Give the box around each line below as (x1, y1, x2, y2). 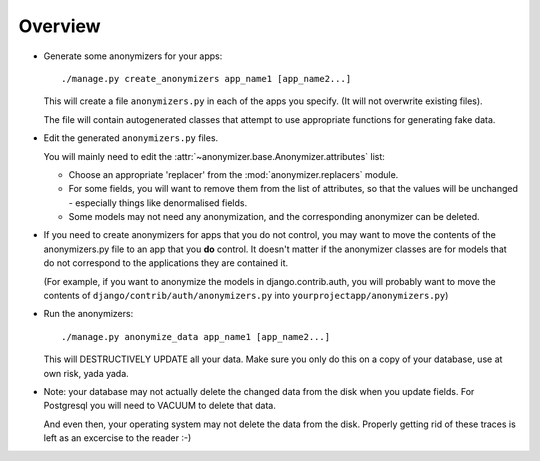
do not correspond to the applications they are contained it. (43, 257, 289, 269)
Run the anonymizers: (43, 308, 134, 320)
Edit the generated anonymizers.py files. (43, 132, 219, 144)
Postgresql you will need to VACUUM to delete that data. (43, 400, 277, 412)
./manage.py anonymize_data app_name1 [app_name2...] (61, 331, 330, 342)
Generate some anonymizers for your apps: (43, 50, 223, 62)
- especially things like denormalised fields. (68, 196, 248, 209)
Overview (18, 15, 101, 37)
